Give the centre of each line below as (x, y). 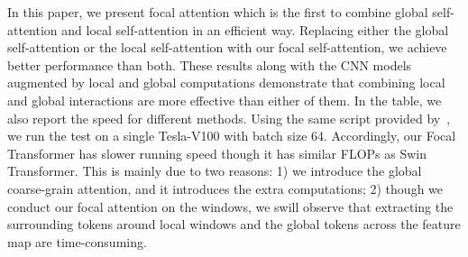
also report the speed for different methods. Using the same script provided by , (229, 118)
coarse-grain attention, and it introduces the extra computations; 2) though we (225, 188)
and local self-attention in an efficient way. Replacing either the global (255, 29)
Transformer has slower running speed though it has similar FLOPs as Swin (217, 153)
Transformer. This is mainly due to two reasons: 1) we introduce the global (215, 171)
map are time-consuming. (77, 241)
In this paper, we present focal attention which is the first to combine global (218, 12)
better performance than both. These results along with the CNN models (210, 64)
